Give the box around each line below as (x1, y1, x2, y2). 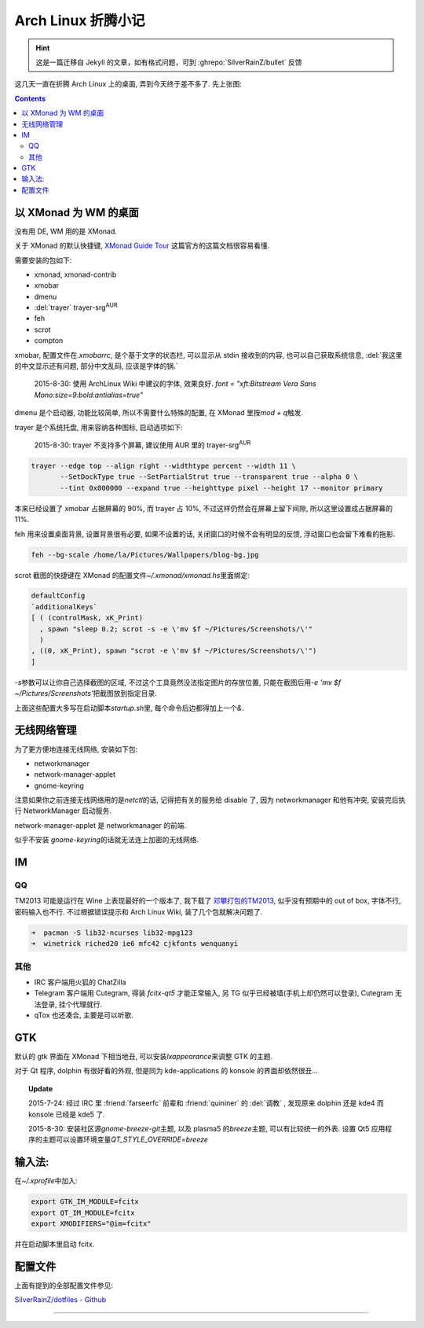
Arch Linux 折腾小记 (14, 12, 145, 29)
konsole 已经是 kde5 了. (28, 1109, 105, 1119)
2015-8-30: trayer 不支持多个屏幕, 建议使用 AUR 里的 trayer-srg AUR (34, 439, 251, 450)
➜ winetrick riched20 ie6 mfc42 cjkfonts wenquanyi (31, 940, 239, 948)
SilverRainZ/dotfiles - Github (14, 1295, 106, 1304)
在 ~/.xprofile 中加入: (14, 1176, 78, 1186)
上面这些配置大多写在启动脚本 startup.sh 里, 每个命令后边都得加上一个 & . (14, 703, 244, 712)
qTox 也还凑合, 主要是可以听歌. (34, 1010, 133, 1020)
